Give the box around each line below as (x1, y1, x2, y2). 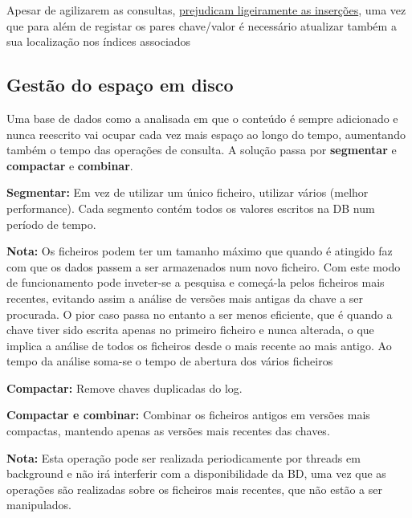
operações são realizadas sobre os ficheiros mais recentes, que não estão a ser (6, 480, 382, 497)
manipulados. (6, 496, 71, 513)
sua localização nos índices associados (6, 33, 191, 50)
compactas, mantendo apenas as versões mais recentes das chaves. (6, 422, 330, 439)
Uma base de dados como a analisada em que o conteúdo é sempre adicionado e (6, 109, 398, 126)
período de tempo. (6, 215, 96, 232)
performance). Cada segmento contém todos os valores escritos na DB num (6, 199, 375, 216)
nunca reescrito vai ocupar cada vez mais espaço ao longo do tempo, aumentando (6, 125, 406, 142)
